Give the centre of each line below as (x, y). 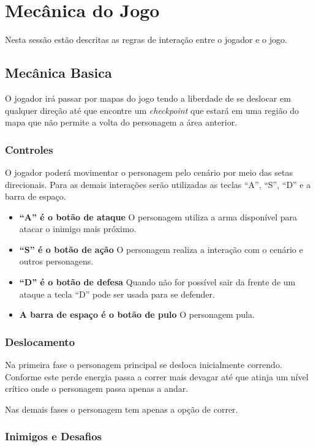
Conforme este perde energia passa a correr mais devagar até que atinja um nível (157, 376)
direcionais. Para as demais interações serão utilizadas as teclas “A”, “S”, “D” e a (158, 184)
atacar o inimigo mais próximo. (78, 229)
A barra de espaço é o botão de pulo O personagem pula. (137, 314)
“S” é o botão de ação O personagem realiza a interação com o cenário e (161, 249)
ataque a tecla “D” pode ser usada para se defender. (117, 294)
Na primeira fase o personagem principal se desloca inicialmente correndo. (144, 365)
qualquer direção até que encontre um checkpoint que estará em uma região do (152, 110)
